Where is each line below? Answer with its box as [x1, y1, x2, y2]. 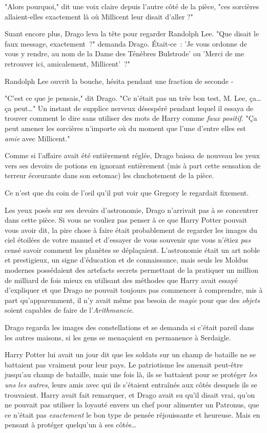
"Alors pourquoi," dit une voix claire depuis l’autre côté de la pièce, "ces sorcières [5, 1, 259, 11]
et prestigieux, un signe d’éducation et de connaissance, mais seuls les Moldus [5, 254, 249, 265]
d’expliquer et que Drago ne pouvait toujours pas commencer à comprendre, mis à [5, 285, 263, 295]
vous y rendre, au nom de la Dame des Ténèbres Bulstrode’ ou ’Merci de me [5, 48, 244, 59]
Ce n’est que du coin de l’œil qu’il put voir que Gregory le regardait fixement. [5, 187, 249, 198]
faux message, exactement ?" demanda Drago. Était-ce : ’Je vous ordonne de [5, 38, 247, 49]
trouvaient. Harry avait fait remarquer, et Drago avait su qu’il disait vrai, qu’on [5, 389, 255, 400]
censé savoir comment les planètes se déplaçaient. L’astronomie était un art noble [5, 244, 260, 255]
